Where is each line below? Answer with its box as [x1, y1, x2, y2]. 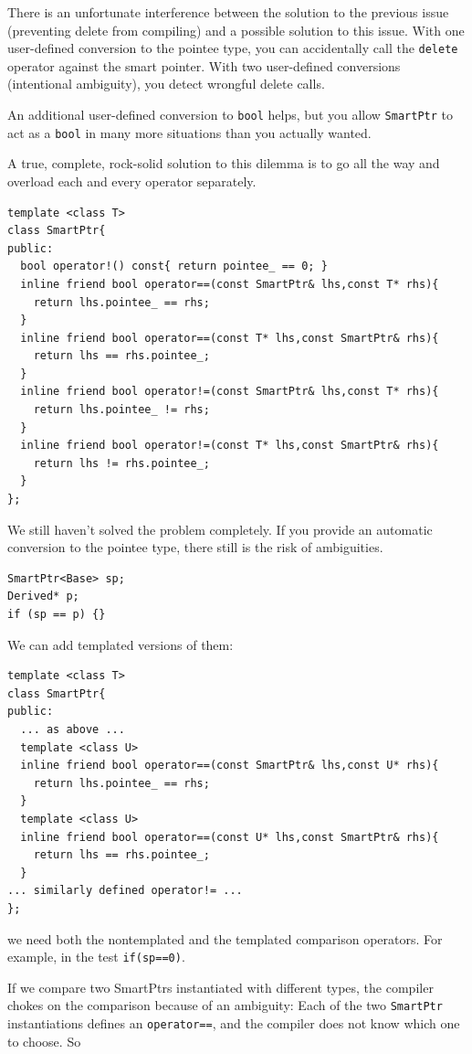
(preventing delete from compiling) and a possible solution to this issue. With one [7, 20, 465, 39]
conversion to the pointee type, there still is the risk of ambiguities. [7, 538, 383, 557]
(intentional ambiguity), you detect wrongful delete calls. [7, 74, 325, 93]
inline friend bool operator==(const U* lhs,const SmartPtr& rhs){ [20, 830, 439, 844]
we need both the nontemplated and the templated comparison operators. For [7, 929, 443, 948]
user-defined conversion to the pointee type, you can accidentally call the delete [7, 38, 458, 58]
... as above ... [20, 722, 125, 736]
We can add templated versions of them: [7, 634, 234, 654]
